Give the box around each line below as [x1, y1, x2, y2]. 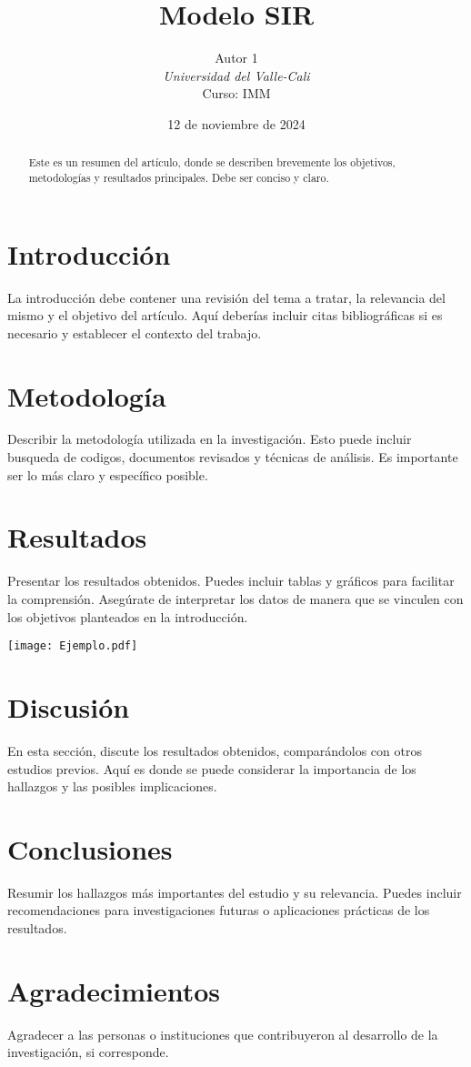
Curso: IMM [202, 84, 271, 103]
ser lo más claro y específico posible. [7, 465, 208, 484]
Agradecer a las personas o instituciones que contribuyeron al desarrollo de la [7, 1024, 438, 1043]
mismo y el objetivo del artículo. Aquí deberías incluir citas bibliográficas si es [7, 306, 443, 325]
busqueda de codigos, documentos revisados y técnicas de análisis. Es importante [7, 448, 458, 467]
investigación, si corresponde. [7, 1042, 169, 1062]
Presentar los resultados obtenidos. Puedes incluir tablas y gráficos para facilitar [7, 571, 455, 590]
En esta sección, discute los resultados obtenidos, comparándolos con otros [7, 740, 422, 760]
